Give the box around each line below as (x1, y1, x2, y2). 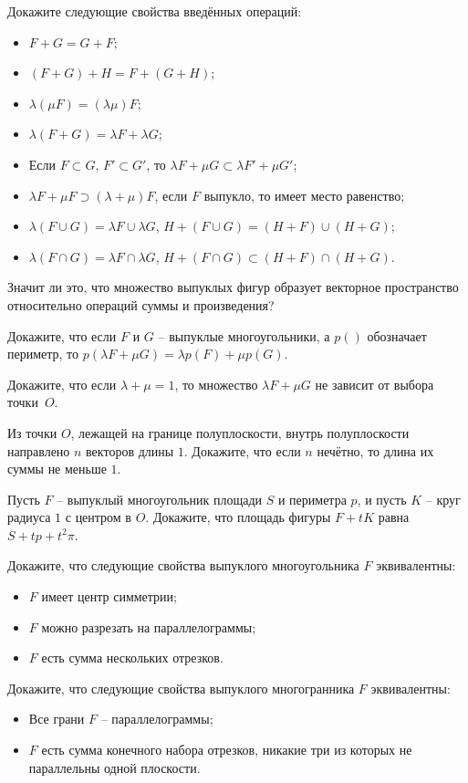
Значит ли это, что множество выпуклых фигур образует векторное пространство (7, 277, 459, 297)
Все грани (28, 709, 85, 728)
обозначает (367, 326, 427, 345)
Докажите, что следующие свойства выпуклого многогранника (7, 678, 355, 697)
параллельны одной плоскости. (28, 757, 201, 777)
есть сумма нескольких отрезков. (41, 648, 224, 667)
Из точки (7, 423, 57, 442)
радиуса (7, 507, 51, 527)
